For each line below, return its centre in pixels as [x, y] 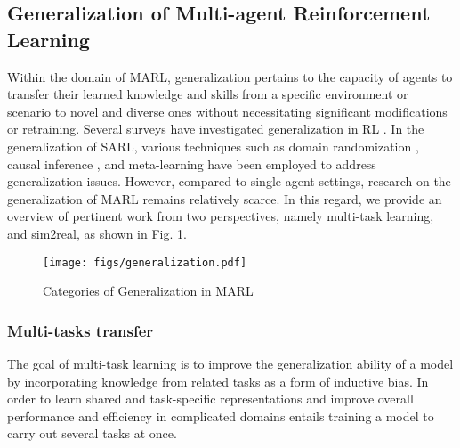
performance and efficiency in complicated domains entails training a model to [221, 415]
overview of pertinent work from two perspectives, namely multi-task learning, [221, 216]
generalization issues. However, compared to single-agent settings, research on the [229, 181]
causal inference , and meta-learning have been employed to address [192, 163]
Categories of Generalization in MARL [148, 291]
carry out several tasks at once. [92, 433]
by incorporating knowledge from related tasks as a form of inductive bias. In [218, 381]
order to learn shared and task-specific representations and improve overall [210, 399]
